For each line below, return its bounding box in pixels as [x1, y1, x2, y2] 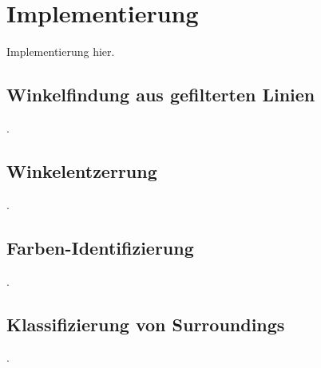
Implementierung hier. [6, 43, 115, 60]
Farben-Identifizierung [6, 235, 194, 259]
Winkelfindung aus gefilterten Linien [6, 82, 315, 107]
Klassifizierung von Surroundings [6, 311, 285, 336]
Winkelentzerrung [6, 158, 157, 183]
